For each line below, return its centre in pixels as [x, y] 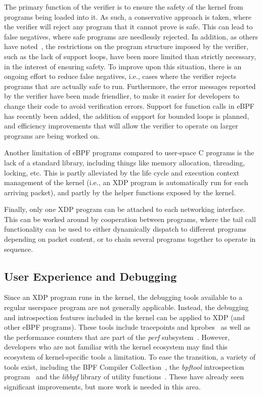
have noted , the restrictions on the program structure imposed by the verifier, [126, 46]
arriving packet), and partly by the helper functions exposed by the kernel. [120, 192]
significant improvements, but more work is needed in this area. [102, 386]
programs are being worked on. [52, 135]
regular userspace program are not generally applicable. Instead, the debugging [126, 307]
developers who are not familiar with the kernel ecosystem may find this [116, 347]
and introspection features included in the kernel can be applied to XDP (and [124, 317]
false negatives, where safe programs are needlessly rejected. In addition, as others [131, 36]
